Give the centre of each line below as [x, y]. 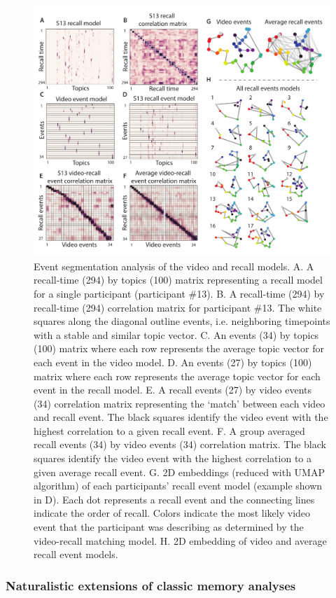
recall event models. [76, 554]
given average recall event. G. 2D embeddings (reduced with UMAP [179, 472]
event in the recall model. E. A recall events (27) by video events [173, 390]
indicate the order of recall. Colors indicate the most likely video [172, 513]
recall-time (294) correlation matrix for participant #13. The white [178, 307]
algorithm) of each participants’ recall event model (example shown [178, 486]
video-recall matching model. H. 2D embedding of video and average [180, 540]
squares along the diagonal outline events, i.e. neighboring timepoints [182, 321]
